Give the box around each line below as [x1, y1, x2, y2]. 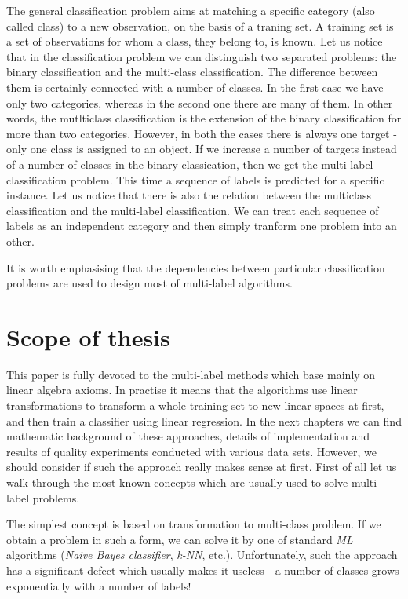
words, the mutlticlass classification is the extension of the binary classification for [6, 110, 402, 126]
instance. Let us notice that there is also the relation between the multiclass [6, 187, 372, 203]
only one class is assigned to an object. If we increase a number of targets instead [6, 141, 397, 157]
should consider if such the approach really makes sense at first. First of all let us [6, 458, 397, 475]
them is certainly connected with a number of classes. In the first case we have [6, 79, 384, 95]
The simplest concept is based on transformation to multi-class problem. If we [6, 516, 381, 532]
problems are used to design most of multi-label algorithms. [6, 275, 293, 291]
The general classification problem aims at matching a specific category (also [6, 2, 375, 18]
